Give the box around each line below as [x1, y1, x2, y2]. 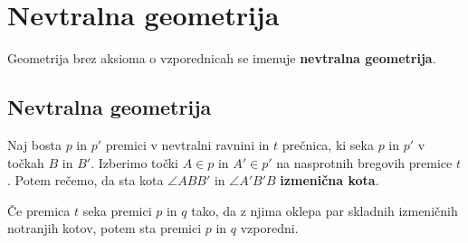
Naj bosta [7, 135, 62, 154]
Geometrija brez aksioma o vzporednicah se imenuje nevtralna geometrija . [7, 49, 436, 68]
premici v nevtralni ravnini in [105, 135, 270, 154]
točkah [7, 153, 44, 172]
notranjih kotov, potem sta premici [7, 219, 202, 238]
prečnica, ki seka [282, 135, 374, 154]
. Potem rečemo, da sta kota [7, 171, 164, 190]
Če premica [7, 201, 71, 220]
